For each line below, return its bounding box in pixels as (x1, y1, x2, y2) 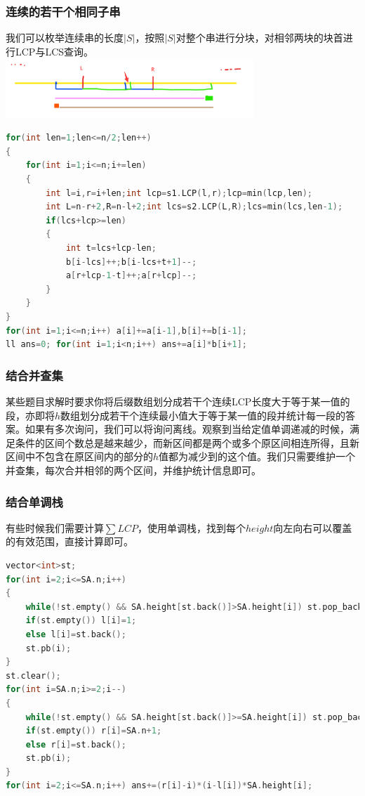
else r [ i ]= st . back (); (25, 739, 126, 750)
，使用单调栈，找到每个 (138, 520, 246, 535)
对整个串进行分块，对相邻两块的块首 (175, 30, 343, 45)
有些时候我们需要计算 (6, 520, 104, 535)
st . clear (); (6, 670, 61, 681)
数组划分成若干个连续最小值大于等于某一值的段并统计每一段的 (60, 407, 346, 422)
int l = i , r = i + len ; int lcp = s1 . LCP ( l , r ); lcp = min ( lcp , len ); (46, 188, 313, 198)
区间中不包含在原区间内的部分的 (6, 449, 153, 464)
